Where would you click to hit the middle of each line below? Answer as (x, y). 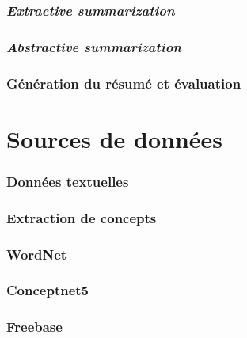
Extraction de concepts (82, 217)
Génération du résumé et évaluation (124, 83)
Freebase (34, 327)
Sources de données (115, 138)
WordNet (37, 254)
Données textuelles (68, 181)
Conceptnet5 (47, 290)
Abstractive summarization (94, 46)
